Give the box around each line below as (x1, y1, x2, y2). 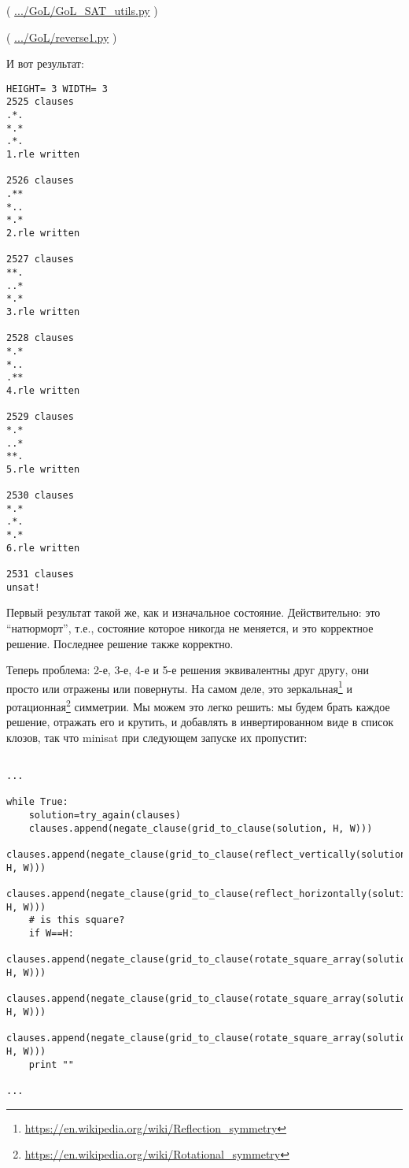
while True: (6, 796, 68, 808)
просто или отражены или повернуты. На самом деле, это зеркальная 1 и (6, 677, 352, 696)
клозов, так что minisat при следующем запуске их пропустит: (6, 729, 308, 745)
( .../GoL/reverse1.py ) (6, 28, 117, 45)
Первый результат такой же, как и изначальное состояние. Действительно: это (6, 604, 381, 621)
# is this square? (28, 914, 125, 926)
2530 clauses (6, 490, 74, 502)
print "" (28, 1059, 74, 1070)
